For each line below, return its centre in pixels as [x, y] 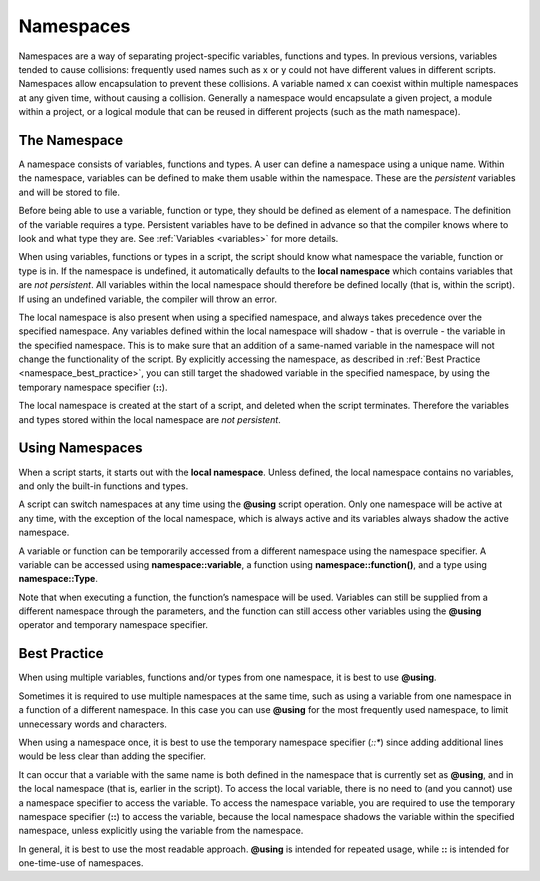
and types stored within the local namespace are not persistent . [150, 419]
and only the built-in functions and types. [103, 486]
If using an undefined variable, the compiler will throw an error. [147, 299]
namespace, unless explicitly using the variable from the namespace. [161, 831]
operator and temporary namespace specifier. [113, 625]
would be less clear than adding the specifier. [112, 756]
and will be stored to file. [69, 192]
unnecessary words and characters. [92, 724]
